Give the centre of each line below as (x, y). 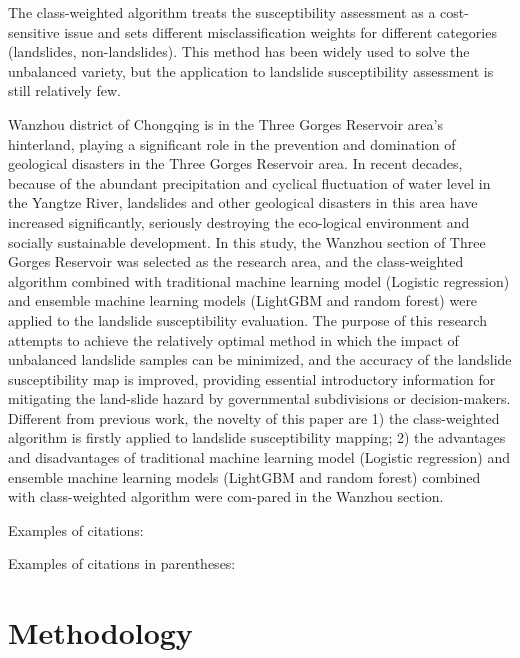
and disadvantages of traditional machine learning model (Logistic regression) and (259, 457)
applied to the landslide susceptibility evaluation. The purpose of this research (247, 319)
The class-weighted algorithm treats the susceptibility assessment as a (222, 12)
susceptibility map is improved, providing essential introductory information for (252, 378)
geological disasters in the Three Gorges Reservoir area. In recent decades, (235, 163)
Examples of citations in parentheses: (122, 563)
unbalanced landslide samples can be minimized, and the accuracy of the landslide (260, 359)
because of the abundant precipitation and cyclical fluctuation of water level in (249, 182)
